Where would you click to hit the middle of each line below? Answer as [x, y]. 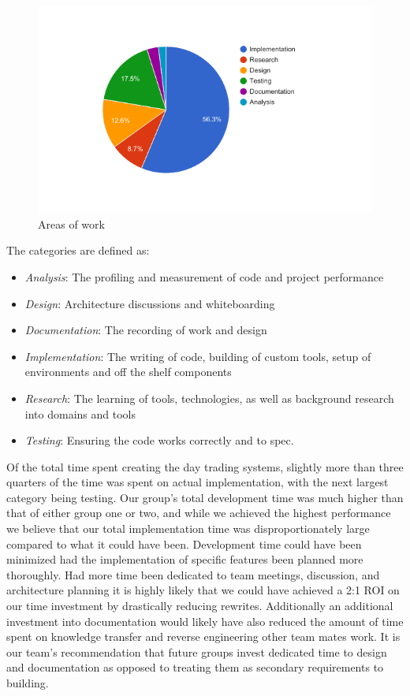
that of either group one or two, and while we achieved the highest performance [199, 513]
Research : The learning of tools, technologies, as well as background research [209, 398]
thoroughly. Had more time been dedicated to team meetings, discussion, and [193, 574]
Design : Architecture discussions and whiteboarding [150, 303]
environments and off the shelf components [128, 372]
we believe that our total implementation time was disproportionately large [188, 529]
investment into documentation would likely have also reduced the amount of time [205, 621]
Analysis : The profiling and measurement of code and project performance [204, 276]
